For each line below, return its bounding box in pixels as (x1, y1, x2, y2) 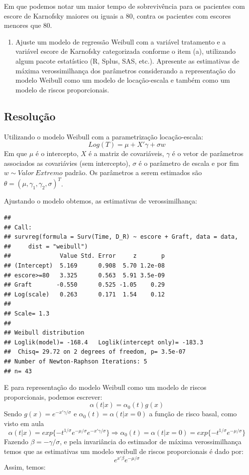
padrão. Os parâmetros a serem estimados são (64, 167, 202, 178)
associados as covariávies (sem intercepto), (4, 158, 130, 168)
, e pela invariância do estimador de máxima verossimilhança (60, 436, 242, 446)
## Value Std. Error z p (4, 252, 165, 260)
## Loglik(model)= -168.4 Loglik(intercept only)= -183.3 (4, 339, 204, 346)
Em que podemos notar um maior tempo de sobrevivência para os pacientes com (4, 1, 245, 11)
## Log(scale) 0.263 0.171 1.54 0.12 (4, 291, 165, 298)
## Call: (4, 224, 32, 231)
